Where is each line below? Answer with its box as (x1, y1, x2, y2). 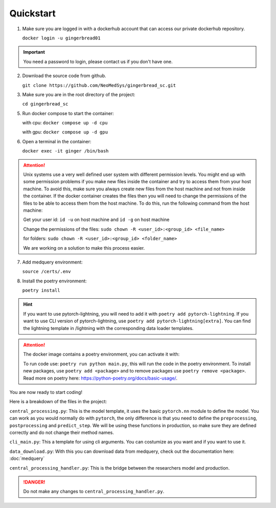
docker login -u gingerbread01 (22, 35, 101, 41)
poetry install (22, 288, 61, 294)
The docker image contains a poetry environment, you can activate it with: (23, 351, 180, 358)
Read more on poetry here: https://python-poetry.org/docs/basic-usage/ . (23, 375, 177, 381)
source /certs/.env (22, 269, 71, 275)
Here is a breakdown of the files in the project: (9, 399, 107, 405)
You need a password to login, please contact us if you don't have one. (23, 58, 173, 64)
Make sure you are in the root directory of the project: (22, 91, 135, 97)
